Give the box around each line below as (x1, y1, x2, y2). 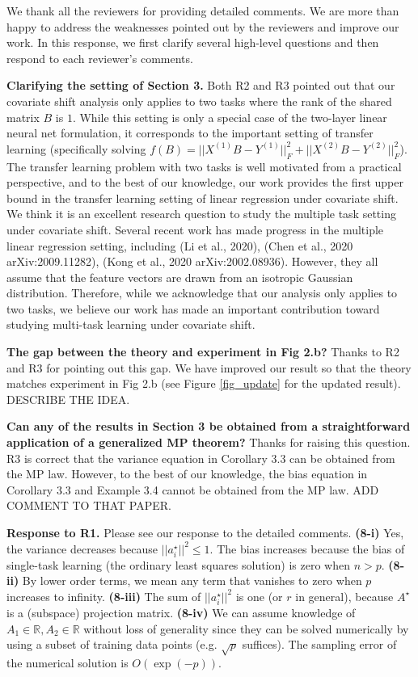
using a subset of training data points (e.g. (6, 636, 217, 653)
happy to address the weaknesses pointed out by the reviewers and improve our (6, 18, 399, 35)
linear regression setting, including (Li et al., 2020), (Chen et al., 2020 (6, 237, 353, 254)
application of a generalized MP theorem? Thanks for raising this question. (6, 434, 411, 451)
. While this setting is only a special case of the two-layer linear (72, 108, 387, 125)
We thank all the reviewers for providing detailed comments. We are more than (6, 2, 399, 19)
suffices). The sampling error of (242, 636, 397, 653)
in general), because (295, 587, 394, 604)
